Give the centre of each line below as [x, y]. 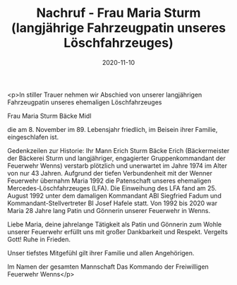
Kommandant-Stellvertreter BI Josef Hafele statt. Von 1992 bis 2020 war [112, 203]
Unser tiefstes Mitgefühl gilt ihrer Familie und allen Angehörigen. [101, 253]
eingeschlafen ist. [33, 137]
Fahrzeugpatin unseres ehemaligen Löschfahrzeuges [85, 102]
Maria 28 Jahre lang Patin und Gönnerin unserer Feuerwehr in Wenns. [109, 210]
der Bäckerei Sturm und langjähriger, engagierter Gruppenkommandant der [116, 158]
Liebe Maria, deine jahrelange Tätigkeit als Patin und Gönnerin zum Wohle [115, 224]
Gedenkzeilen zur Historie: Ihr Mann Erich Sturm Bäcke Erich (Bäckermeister [119, 150]
